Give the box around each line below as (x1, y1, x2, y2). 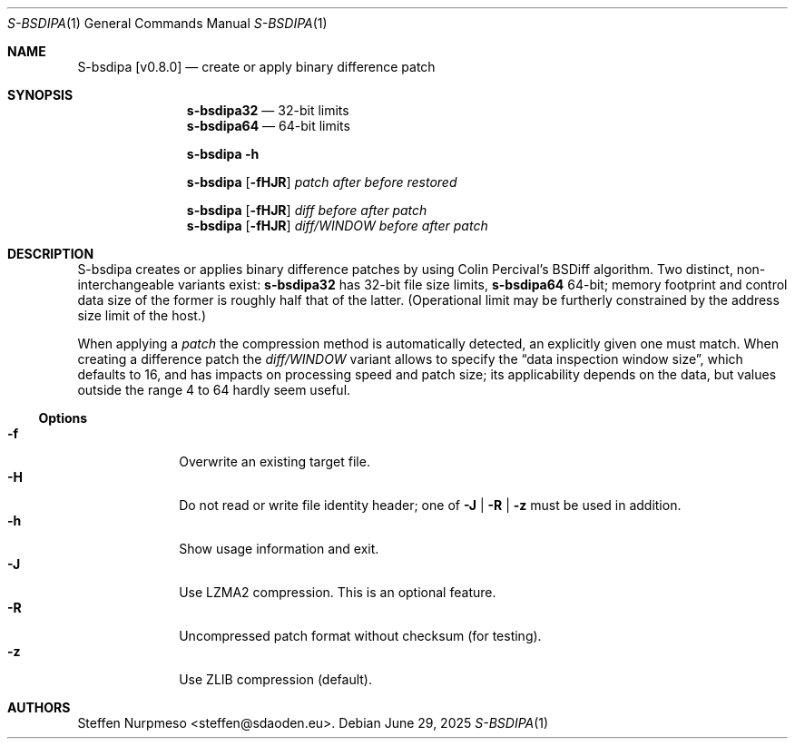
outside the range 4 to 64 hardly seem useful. (77, 382, 351, 398)
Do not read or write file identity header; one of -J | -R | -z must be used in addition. (179, 497, 682, 513)
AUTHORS (7, 700, 71, 715)
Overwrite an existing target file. (179, 454, 370, 469)
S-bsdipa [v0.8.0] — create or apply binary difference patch (77, 59, 436, 74)
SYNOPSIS (7, 87, 74, 103)
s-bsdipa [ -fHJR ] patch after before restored (186, 174, 457, 190)
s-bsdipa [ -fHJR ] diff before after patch (186, 202, 427, 218)
